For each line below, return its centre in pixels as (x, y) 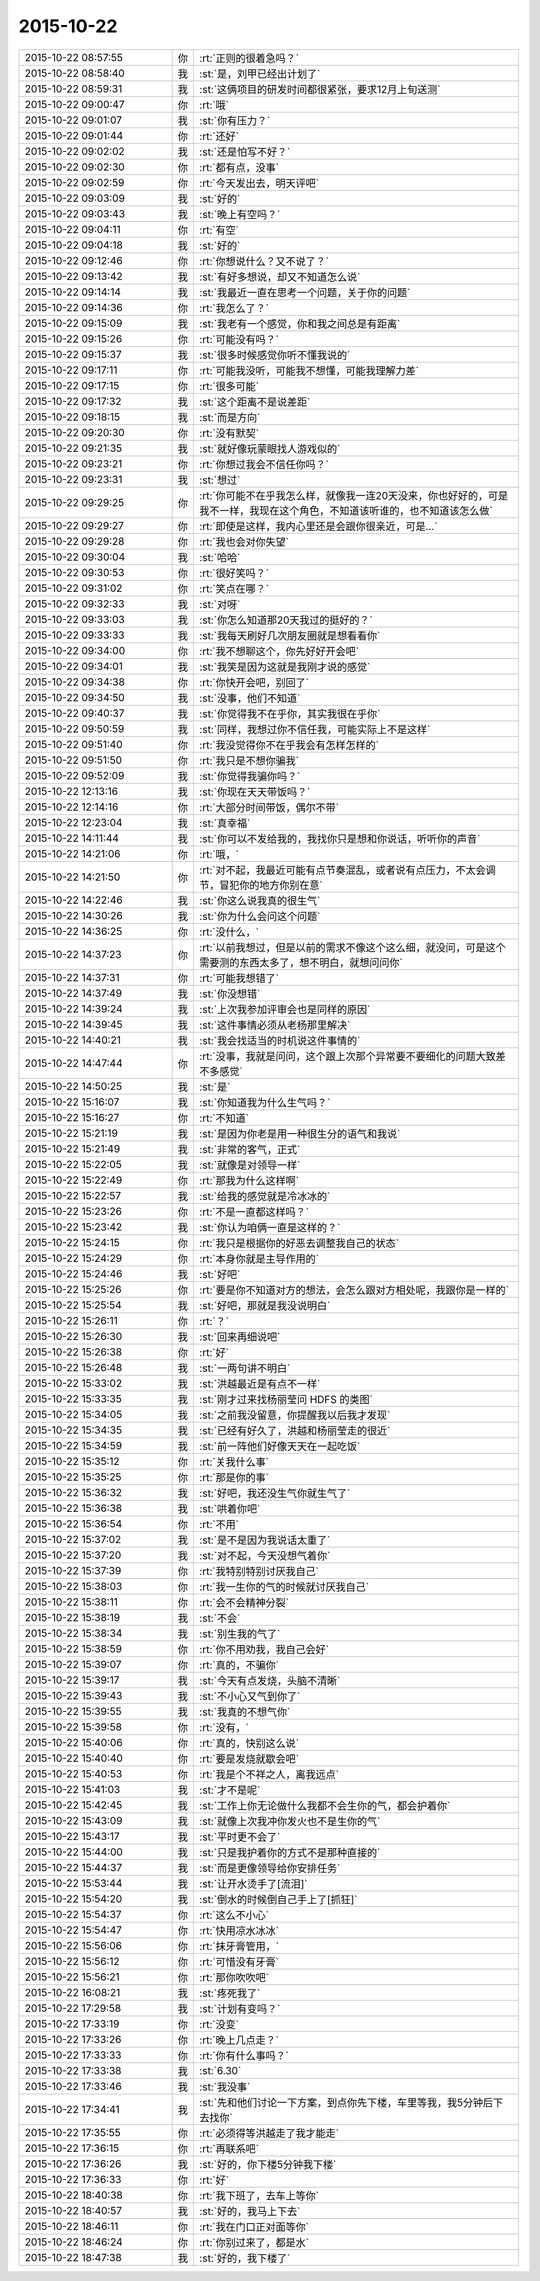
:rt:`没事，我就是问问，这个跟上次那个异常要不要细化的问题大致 (347, 1056)
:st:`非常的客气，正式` (250, 1149)
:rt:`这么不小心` (234, 1915)
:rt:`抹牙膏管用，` (239, 1946)
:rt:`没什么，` (229, 932)
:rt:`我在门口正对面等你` (254, 2227)
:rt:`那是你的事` (234, 1477)
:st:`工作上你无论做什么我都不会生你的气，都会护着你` (325, 1805)
